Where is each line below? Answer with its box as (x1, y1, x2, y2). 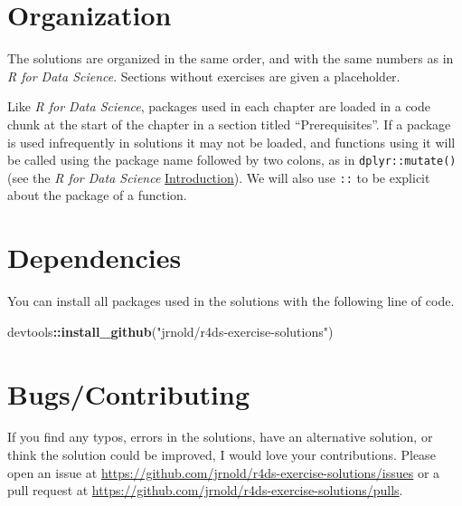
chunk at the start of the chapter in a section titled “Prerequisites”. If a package (7, 114, 451, 133)
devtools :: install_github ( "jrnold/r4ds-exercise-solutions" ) (7, 321, 334, 340)
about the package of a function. (7, 186, 187, 205)
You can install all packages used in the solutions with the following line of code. (7, 291, 455, 310)
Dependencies (7, 239, 182, 276)
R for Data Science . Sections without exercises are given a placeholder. (7, 66, 401, 85)
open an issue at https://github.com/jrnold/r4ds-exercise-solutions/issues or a (7, 463, 440, 482)
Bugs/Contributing (7, 375, 250, 412)
